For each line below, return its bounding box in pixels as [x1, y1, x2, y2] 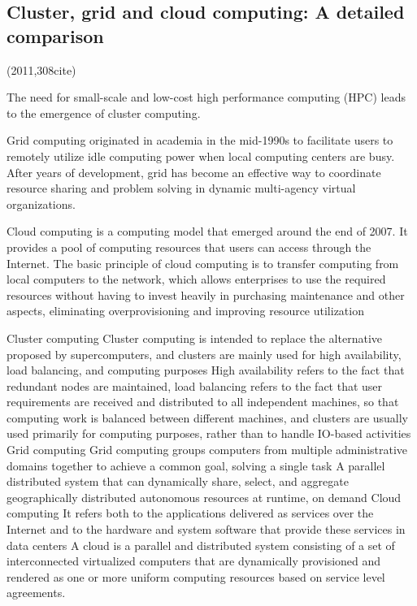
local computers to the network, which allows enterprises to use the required [7, 271, 386, 288]
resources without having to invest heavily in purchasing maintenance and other [7, 286, 405, 303]
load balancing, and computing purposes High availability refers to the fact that [7, 361, 405, 379]
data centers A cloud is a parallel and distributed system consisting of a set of [7, 536, 395, 553]
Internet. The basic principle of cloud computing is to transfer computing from [7, 254, 399, 271]
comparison [7, 23, 104, 48]
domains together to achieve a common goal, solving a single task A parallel [7, 457, 385, 474]
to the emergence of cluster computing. [7, 104, 201, 121]
